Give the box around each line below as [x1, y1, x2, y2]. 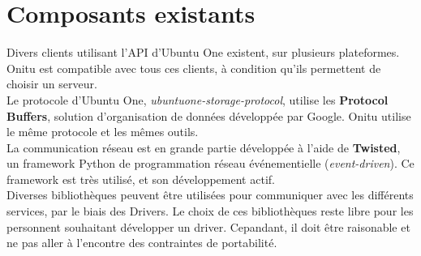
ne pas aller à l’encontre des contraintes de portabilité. [6, 234, 277, 251]
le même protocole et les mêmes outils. [6, 123, 199, 140]
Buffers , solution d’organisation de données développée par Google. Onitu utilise [6, 107, 411, 124]
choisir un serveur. [6, 75, 97, 92]
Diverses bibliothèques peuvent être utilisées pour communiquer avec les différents [6, 186, 414, 203]
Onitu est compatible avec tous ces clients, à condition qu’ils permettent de [6, 59, 381, 76]
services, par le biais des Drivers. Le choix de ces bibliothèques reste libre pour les [6, 203, 414, 220]
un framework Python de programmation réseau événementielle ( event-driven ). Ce [6, 155, 415, 172]
